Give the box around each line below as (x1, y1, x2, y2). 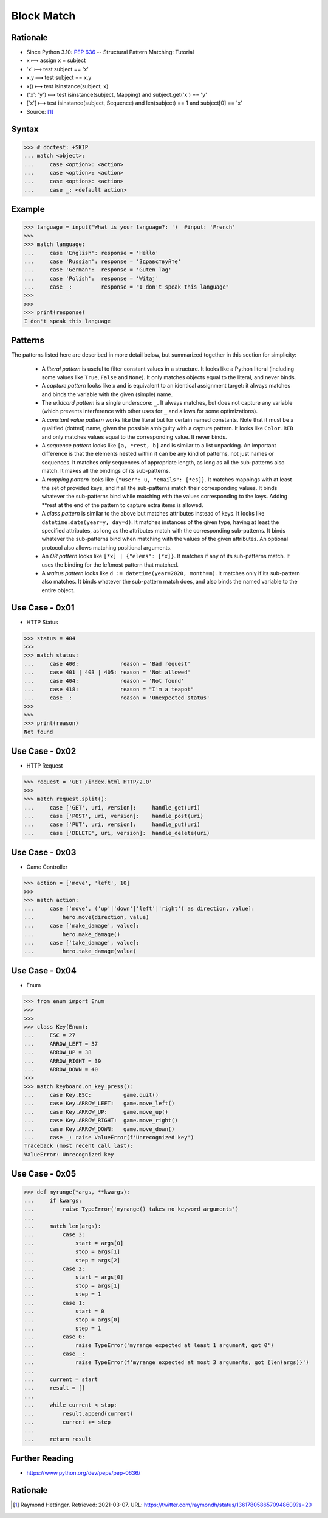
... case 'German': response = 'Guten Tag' (24, 267, 172, 273)
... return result (24, 1435, 92, 1443)
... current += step (24, 1418, 111, 1425)
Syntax (11, 124, 39, 134)
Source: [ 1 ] (26, 108, 54, 115)
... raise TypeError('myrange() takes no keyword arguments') (24, 1206, 239, 1212)
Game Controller (26, 863, 68, 870)
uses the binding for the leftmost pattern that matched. (41, 561, 179, 568)
